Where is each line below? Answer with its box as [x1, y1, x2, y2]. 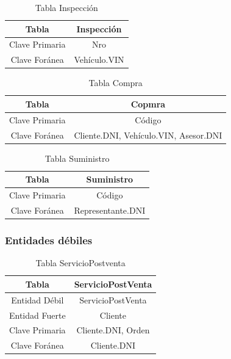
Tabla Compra [88, 76, 143, 89]
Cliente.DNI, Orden [76, 324, 150, 336]
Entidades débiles [5, 233, 93, 248]
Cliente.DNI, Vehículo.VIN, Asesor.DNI [74, 128, 222, 141]
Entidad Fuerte [9, 308, 66, 321]
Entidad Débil [11, 293, 64, 306]
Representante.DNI [74, 204, 146, 217]
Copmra [130, 97, 166, 110]
